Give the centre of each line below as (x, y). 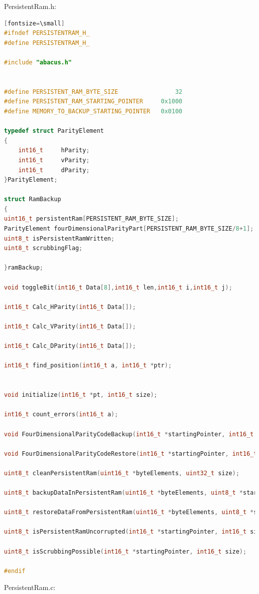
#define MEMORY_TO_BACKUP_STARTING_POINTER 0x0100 (93, 111)
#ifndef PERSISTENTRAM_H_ (47, 33)
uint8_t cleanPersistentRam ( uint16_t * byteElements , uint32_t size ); (122, 473)
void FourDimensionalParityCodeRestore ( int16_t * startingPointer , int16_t (131, 453)
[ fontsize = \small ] (34, 23)
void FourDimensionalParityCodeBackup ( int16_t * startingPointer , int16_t (129, 434)
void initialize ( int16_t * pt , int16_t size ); (81, 395)
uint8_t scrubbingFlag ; (43, 248)
